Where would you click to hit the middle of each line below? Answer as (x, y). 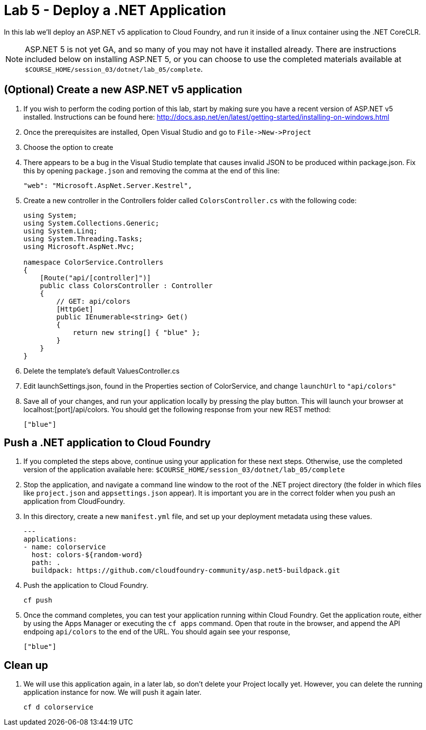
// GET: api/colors (93, 301)
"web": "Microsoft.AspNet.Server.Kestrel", (108, 185)
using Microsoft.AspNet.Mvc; (79, 246)
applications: (50, 539)
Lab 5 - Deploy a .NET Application (115, 10)
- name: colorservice (65, 547)
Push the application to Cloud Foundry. (86, 585)
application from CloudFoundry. (74, 501)
